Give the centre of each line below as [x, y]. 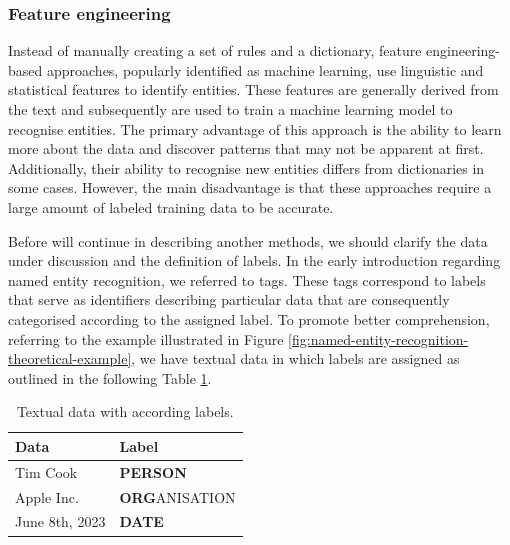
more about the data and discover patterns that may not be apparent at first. [246, 148]
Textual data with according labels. [125, 411]
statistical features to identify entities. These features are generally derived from [253, 89]
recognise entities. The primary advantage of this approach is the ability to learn [255, 128]
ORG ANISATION [177, 496]
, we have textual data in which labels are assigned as [295, 358]
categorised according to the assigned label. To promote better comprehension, [249, 318]
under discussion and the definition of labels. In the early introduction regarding [254, 260]
